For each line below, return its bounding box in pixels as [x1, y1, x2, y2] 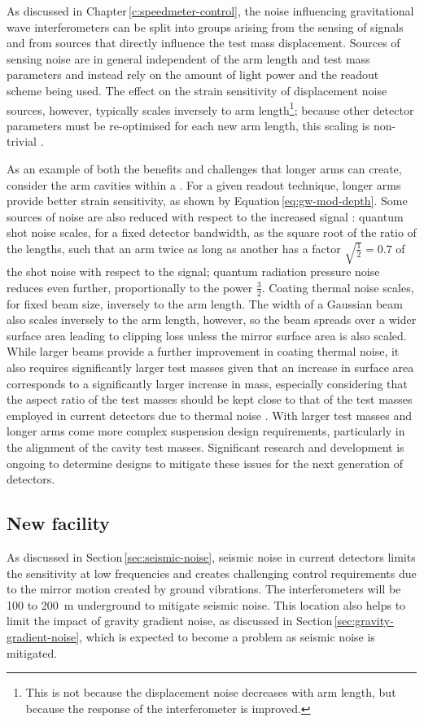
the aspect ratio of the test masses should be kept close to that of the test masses [7, 391, 413, 408]
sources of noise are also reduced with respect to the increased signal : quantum [7, 208, 404, 225]
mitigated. [7, 644, 58, 661]
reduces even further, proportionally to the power [7, 278, 253, 295]
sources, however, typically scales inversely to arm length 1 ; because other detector [7, 98, 414, 118]
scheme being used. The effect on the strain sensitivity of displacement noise [7, 81, 387, 98]
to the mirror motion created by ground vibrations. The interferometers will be [7, 580, 401, 597]
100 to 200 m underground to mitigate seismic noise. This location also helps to [7, 596, 406, 613]
